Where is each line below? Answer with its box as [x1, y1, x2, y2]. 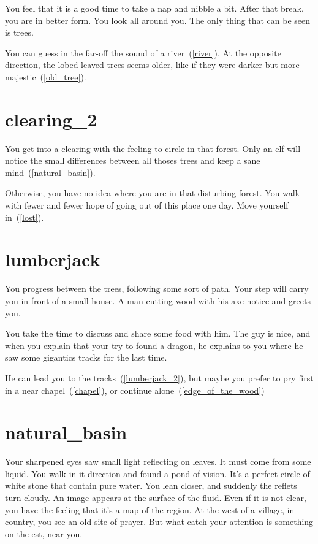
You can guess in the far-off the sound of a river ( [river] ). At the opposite [5, 46, 281, 59]
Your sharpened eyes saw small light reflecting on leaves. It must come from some [5, 455, 311, 468]
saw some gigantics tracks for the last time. [5, 351, 167, 364]
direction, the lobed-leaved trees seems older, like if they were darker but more [5, 58, 300, 71]
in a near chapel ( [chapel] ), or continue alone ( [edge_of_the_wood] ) [5, 383, 265, 396]
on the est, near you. [5, 527, 83, 540]
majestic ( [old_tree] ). [5, 70, 86, 83]
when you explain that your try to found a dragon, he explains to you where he [5, 339, 303, 351]
